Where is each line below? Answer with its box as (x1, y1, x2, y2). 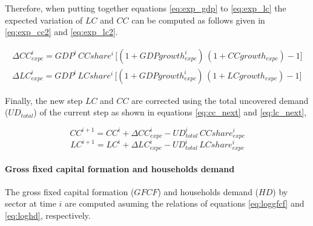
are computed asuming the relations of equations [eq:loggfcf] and (65, 197, 305, 210)
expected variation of (5, 13, 83, 26)
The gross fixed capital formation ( (5, 185, 134, 198)
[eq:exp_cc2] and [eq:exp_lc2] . (5, 25, 118, 38)
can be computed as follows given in (131, 13, 265, 26)
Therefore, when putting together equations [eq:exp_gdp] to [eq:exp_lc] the (5, 2, 286, 14)
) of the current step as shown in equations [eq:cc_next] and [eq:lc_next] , (33, 106, 307, 118)
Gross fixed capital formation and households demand (5, 162, 235, 175)
